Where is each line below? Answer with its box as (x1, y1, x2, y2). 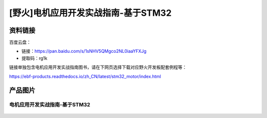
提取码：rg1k (21, 55, 48, 61)
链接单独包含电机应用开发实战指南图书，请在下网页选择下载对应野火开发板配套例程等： (9, 64, 187, 70)
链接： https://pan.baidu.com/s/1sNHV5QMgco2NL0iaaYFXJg (21, 48, 147, 54)
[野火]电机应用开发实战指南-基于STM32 (9, 7, 172, 18)
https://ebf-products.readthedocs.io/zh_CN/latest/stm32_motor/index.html (9, 73, 161, 79)
